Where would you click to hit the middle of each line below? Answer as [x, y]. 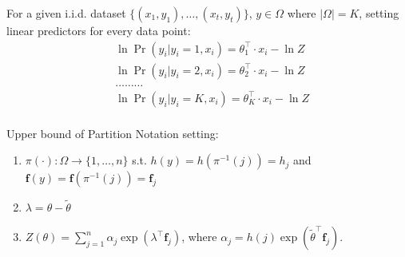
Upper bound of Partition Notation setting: [113, 133]
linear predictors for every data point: [99, 30]
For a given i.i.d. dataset [66, 13]
